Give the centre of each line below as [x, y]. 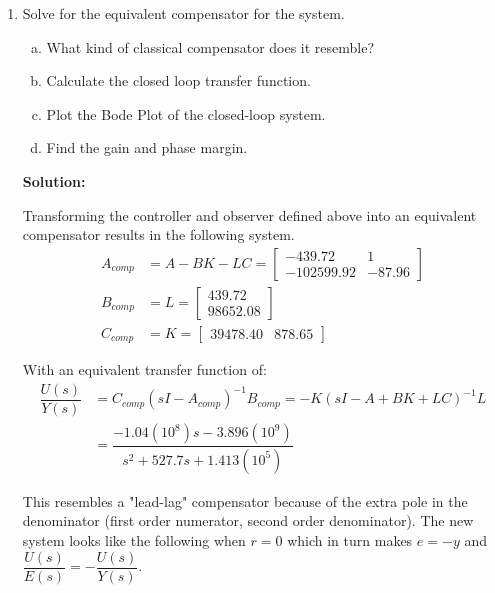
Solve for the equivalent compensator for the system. [183, 13]
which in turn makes [350, 540]
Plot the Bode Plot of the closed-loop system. [186, 113]
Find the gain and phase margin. [147, 147]
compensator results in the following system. [158, 234]
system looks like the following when [134, 540]
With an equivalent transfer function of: [144, 369]
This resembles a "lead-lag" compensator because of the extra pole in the [245, 500]
